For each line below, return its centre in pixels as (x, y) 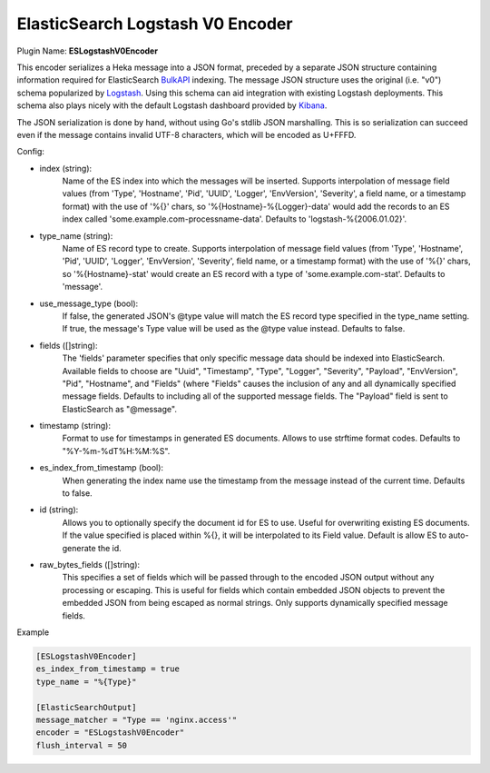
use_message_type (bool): (89, 303)
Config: (31, 152)
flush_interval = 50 (81, 745)
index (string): (66, 168)
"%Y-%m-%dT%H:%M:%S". (116, 451)
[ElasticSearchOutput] (86, 707)
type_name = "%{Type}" (86, 682)
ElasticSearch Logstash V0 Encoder (155, 24)
